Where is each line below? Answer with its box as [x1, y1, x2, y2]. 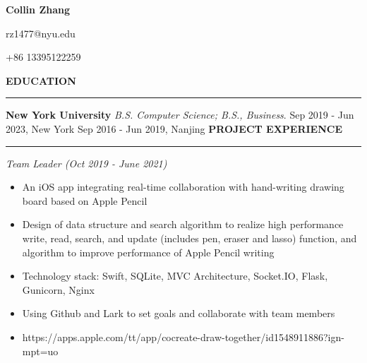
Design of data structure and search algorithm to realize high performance [22, 217, 344, 232]
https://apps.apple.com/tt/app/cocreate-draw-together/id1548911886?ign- [22, 329, 344, 344]
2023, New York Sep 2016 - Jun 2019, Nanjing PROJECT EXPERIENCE [6, 121, 343, 136]
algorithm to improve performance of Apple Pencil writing [22, 244, 275, 259]
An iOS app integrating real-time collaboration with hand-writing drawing [22, 179, 344, 194]
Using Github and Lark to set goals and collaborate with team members [22, 306, 335, 321]
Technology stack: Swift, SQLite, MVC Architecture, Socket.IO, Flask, [22, 268, 328, 283]
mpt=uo [22, 343, 59, 358]
